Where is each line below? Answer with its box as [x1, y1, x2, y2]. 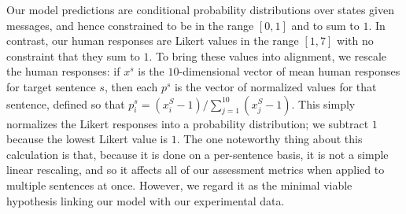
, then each [104, 78, 158, 94]
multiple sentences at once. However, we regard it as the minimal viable [6, 176, 352, 193]
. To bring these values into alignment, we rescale [149, 47, 387, 64]
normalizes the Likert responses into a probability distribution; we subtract [6, 115, 369, 131]
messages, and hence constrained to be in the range [6, 17, 254, 33]
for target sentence [6, 78, 96, 94]
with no [337, 32, 374, 49]
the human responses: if [6, 63, 120, 79]
